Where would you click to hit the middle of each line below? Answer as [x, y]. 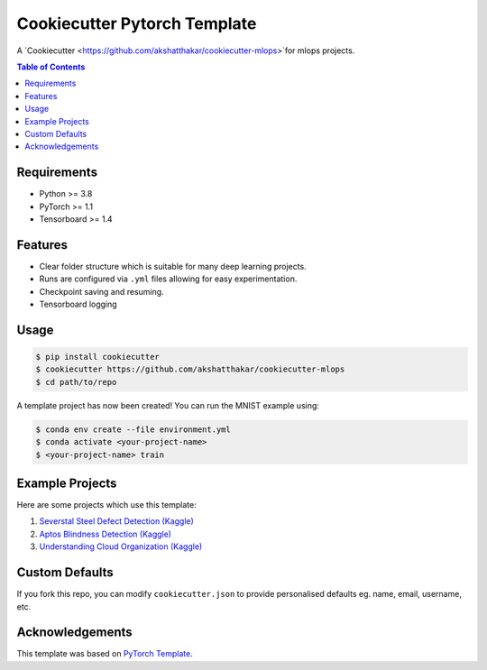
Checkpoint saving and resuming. [101, 291]
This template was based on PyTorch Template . [105, 654]
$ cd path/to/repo [76, 382]
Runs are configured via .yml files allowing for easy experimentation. [168, 279]
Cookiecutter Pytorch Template [137, 23]
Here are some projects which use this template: [107, 505]
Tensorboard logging [78, 304]
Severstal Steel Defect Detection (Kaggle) [116, 521]
